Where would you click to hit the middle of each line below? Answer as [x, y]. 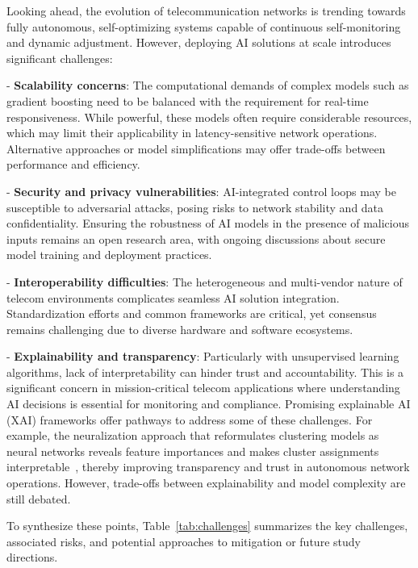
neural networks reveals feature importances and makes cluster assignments [193, 451]
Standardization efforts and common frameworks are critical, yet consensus [192, 313]
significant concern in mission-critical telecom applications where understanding [203, 388]
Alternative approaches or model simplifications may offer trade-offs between [196, 148]
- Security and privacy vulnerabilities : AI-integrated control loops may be [201, 191]
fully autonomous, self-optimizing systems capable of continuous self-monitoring [204, 26]
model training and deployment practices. [109, 255]
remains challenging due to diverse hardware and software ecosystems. [180, 329]
